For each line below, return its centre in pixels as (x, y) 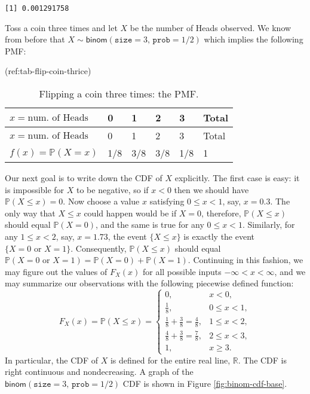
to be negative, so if (112, 189)
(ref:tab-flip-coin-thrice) (48, 71)
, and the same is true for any (150, 225)
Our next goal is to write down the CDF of (84, 178)
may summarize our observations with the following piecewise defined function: (149, 283)
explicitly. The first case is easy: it (237, 178)
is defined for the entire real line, (170, 360)
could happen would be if (130, 213)
